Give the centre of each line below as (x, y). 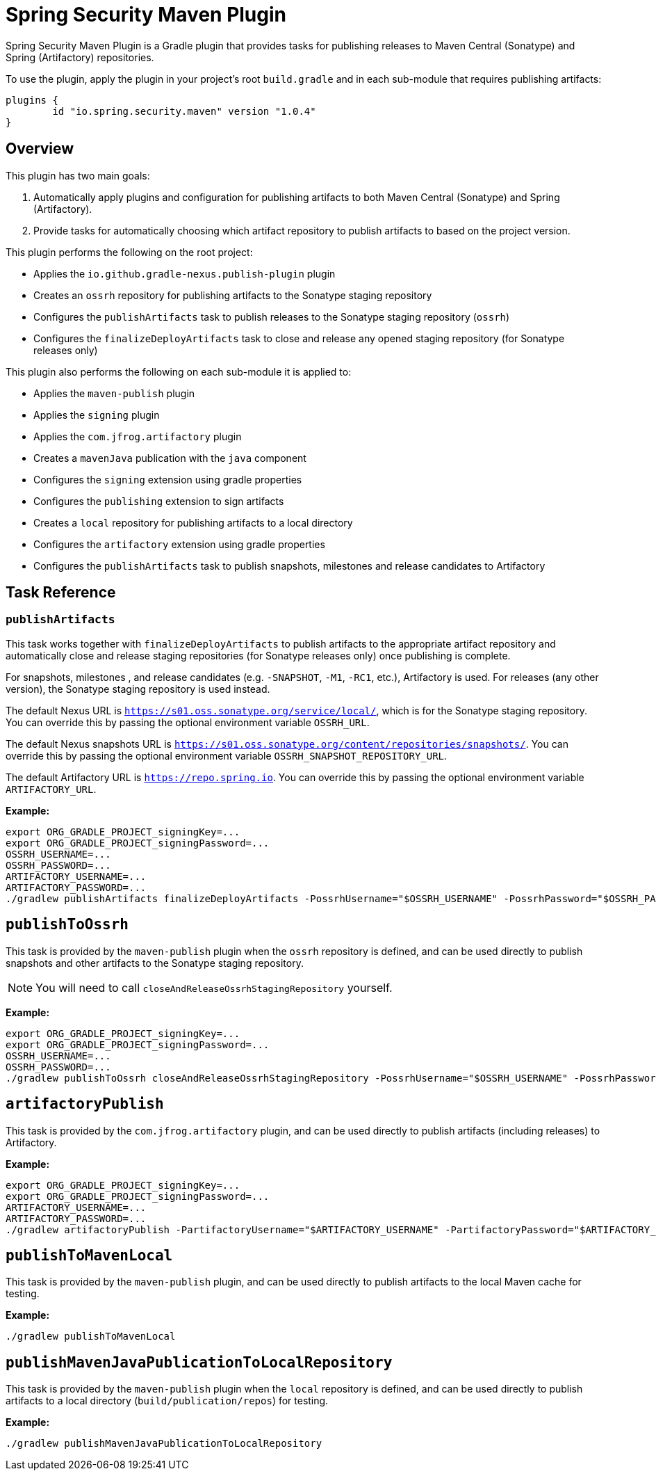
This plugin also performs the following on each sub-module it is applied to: (179, 371)
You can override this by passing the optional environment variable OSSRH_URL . (188, 722)
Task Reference (61, 593)
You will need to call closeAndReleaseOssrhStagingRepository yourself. (214, 987)
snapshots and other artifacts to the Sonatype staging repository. (155, 963)
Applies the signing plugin (97, 415)
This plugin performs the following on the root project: (129, 252)
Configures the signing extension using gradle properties (168, 479)
